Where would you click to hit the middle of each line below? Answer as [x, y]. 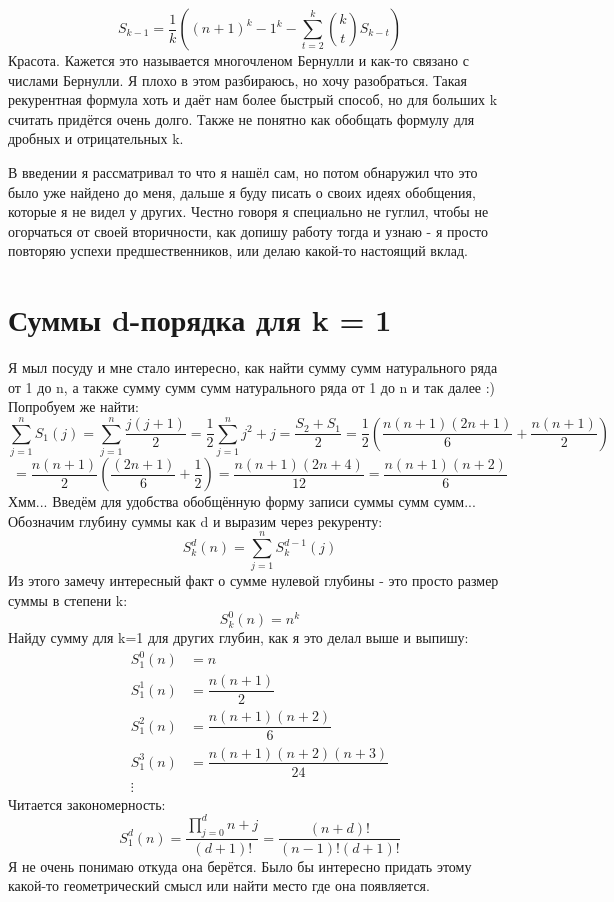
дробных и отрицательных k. [96, 138]
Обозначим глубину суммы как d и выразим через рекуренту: [195, 520]
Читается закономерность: [87, 803]
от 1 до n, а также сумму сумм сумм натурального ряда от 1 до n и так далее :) [252, 386]
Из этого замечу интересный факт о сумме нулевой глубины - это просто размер [253, 580]
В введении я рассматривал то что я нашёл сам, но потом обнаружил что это [243, 171]
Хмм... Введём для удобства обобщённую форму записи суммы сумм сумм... [242, 501]
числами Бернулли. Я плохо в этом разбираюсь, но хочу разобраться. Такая [237, 79]
